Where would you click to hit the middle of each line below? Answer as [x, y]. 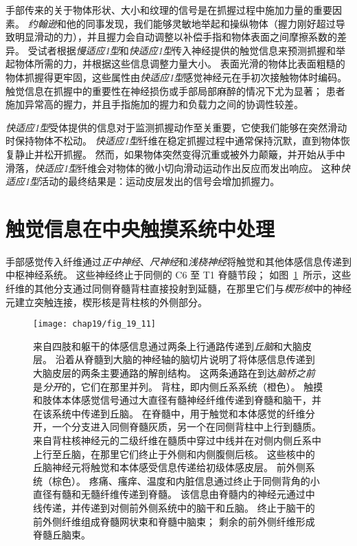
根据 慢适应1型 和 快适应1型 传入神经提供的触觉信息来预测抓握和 [196, 50]
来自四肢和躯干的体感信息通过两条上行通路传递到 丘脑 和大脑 [168, 346]
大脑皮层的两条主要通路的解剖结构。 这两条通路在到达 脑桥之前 [174, 373]
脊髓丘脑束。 [62, 535]
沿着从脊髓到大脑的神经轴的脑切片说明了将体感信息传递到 [185, 359]
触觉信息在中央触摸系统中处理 [140, 228]
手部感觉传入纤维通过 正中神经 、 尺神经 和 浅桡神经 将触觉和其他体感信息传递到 [178, 261]
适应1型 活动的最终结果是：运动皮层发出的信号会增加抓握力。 [143, 181]
